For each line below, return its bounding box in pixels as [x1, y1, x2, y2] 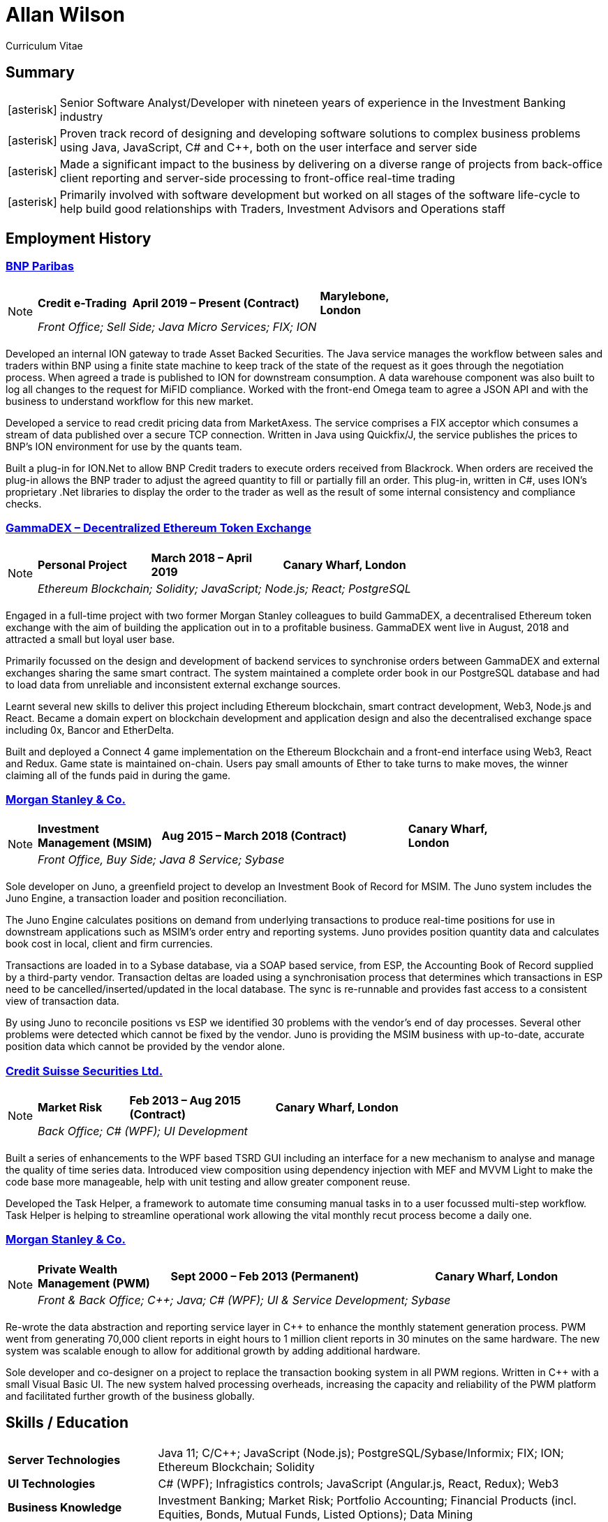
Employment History [6, 230, 151, 248]
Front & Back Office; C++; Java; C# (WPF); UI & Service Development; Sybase [38, 1292, 451, 1307]
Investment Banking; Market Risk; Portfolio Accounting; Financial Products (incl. [158, 1493, 577, 1507]
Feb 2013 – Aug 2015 [129, 1093, 242, 1108]
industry [59, 109, 103, 124]
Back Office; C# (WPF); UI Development [38, 1124, 248, 1139]
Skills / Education [6, 1414, 129, 1432]
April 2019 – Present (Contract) [132, 295, 299, 310]
